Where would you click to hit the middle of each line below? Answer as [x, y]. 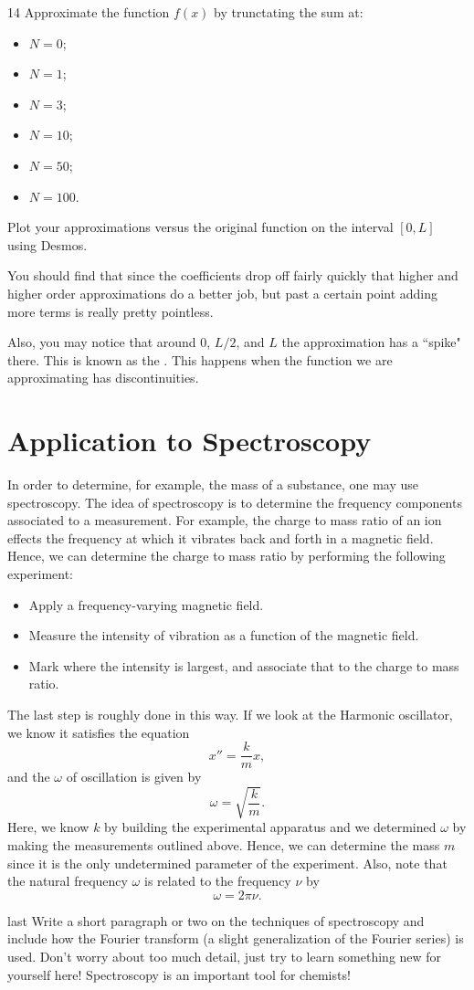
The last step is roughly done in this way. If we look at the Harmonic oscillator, [230, 714]
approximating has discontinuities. [103, 378]
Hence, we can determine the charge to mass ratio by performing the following [226, 556]
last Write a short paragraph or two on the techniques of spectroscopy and [216, 920]
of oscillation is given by [134, 777]
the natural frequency [68, 881]
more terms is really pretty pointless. [111, 311]
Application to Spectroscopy [190, 441]
